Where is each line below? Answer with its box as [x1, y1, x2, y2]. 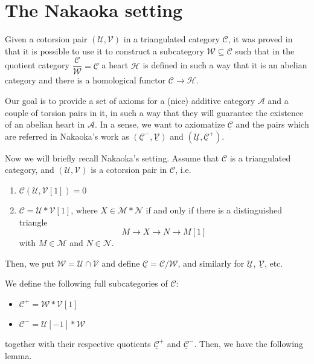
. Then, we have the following [194, 337, 303, 349]
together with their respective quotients [5, 337, 151, 349]
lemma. [5, 349, 32, 362]
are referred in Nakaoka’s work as [5, 129, 129, 142]
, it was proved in [228, 33, 293, 45]
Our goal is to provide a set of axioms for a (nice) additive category [5, 94, 255, 106]
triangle [19, 215, 48, 228]
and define [101, 256, 140, 269]
